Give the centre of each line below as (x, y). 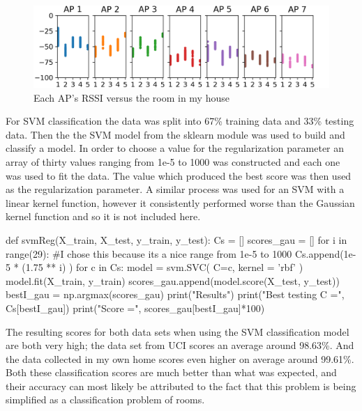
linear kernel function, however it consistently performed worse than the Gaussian (180, 202)
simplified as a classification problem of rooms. (105, 400)
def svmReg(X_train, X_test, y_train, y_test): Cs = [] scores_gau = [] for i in (176, 239)
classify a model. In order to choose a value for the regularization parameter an (175, 148)
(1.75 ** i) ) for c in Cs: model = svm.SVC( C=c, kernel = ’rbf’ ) (163, 267)
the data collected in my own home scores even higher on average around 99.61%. (180, 358)
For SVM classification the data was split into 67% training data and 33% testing (180, 121)
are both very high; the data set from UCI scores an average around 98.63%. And (180, 345)
